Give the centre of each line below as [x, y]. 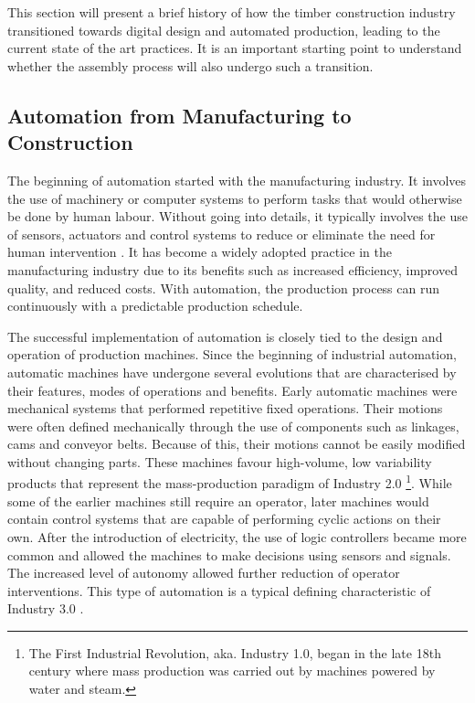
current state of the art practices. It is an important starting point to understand [235, 48]
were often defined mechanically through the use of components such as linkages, [233, 426]
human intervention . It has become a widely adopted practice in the [200, 252]
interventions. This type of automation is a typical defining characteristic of [219, 590]
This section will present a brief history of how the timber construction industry [232, 12]
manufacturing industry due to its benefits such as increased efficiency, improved [232, 269]
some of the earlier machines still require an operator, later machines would [218, 501]
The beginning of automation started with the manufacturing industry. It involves [237, 180]
